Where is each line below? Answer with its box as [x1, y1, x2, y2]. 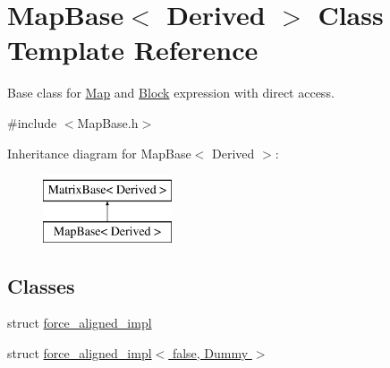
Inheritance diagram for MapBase [7, 143, 191, 162]
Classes [7, 271, 75, 299]
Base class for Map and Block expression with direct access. [7, 83, 335, 102]
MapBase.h [77, 113, 139, 132]
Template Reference [7, 31, 259, 68]
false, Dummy [172, 344, 249, 363]
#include [7, 113, 57, 132]
